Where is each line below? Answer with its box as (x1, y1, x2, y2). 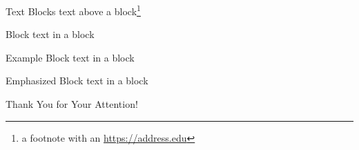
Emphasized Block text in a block (6, 73, 148, 88)
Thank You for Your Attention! (6, 97, 138, 111)
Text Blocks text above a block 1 (6, 2, 141, 18)
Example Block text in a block (6, 50, 135, 64)
